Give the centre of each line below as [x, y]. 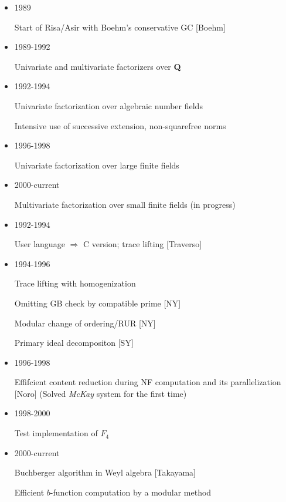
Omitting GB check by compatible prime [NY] [98, 303]
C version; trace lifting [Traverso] [142, 244]
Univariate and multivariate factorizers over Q [98, 66]
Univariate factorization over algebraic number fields [108, 105]
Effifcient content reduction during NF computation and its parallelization [148, 382]
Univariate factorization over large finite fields [97, 165]
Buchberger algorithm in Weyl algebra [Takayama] [105, 472]
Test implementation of [56, 433]
